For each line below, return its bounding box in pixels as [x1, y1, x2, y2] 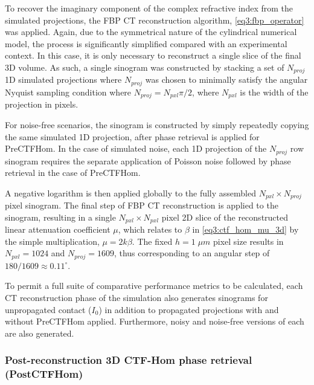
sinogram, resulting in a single [5, 210, 116, 223]
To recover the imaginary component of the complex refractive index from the [5, 2, 293, 14]
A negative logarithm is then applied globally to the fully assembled [5, 186, 257, 199]
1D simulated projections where [5, 73, 122, 86]
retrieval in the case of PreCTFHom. [5, 166, 141, 179]
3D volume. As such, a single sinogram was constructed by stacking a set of [5, 60, 284, 73]
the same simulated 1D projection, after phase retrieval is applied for [5, 130, 260, 143]
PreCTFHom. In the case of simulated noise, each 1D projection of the [5, 142, 267, 155]
